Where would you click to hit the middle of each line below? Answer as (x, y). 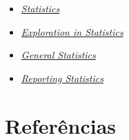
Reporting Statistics (62, 78)
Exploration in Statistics (72, 31)
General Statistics (58, 55)
